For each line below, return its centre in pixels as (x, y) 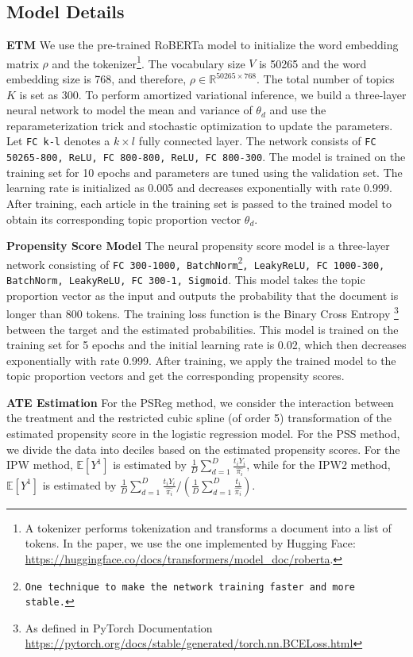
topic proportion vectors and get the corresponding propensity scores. (176, 376)
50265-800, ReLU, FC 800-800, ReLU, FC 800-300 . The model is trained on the (206, 157)
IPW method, (40, 465)
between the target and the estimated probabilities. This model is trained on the (203, 329)
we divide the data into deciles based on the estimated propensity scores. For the (203, 449)
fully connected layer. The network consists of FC (257, 141)
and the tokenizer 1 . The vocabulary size (149, 62)
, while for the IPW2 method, (318, 465)
